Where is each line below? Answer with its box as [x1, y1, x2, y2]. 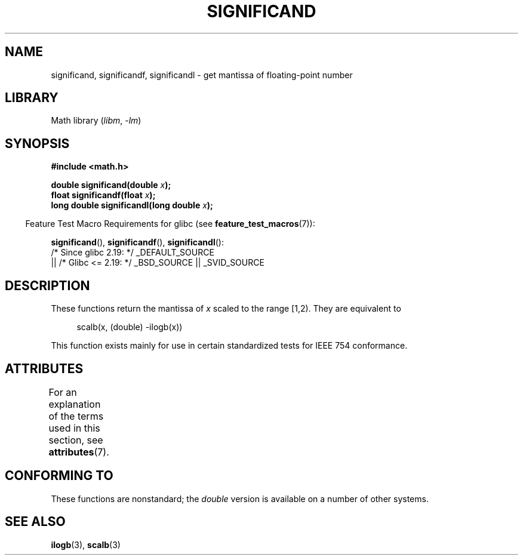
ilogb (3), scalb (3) [51, 539, 121, 550]
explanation [48, 398, 101, 410]
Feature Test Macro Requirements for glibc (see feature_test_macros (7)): [25, 219, 315, 229]
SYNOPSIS [5, 136, 70, 151]
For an [48, 386, 77, 398]
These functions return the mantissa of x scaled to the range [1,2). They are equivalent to [51, 303, 401, 314]
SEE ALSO [5, 514, 66, 530]
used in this [48, 421, 100, 434]
